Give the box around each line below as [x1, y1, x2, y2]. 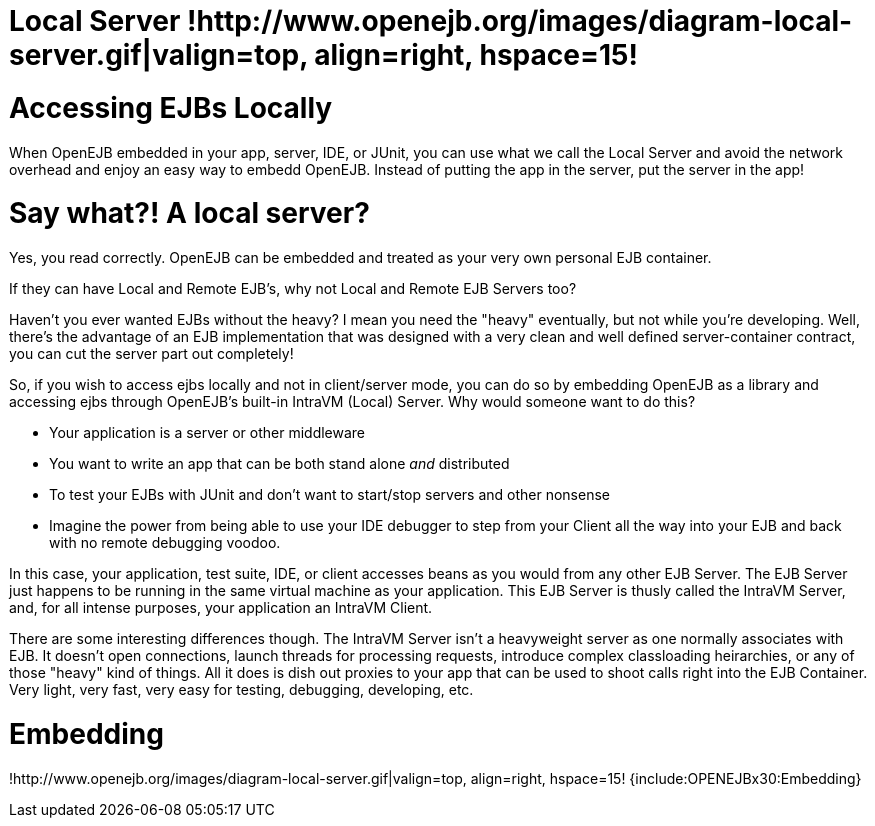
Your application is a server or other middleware [49, 424, 366, 441]
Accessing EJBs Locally [9, 90, 333, 125]
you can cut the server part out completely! [9, 345, 294, 362]
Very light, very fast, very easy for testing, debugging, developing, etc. [9, 681, 474, 698]
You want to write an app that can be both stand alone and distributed [49, 455, 510, 472]
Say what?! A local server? [9, 196, 370, 231]
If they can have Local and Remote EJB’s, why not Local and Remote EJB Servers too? [9, 280, 577, 297]
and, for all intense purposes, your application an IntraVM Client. [9, 599, 433, 616]
